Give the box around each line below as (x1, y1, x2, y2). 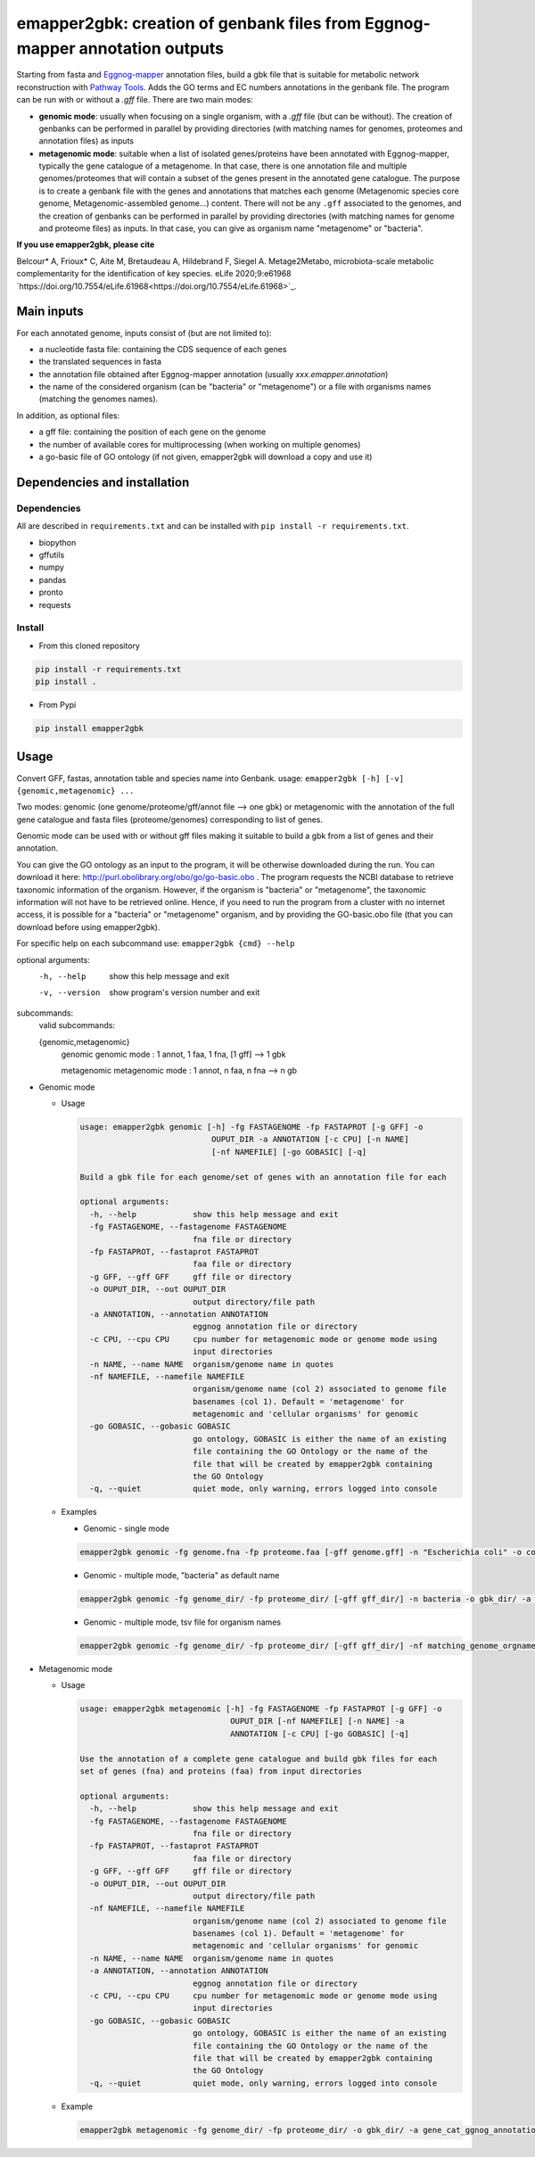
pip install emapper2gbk (35, 723, 144, 733)
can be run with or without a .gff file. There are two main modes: (16, 95, 253, 105)
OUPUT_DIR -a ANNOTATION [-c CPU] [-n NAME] (210, 1134, 409, 1145)
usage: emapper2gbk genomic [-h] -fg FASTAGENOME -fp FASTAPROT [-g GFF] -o (79, 1122, 424, 1132)
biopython (38, 537, 77, 547)
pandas (38, 574, 67, 585)
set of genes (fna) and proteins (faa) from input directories (79, 1766, 363, 1776)
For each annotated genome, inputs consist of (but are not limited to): (16, 327, 272, 338)
